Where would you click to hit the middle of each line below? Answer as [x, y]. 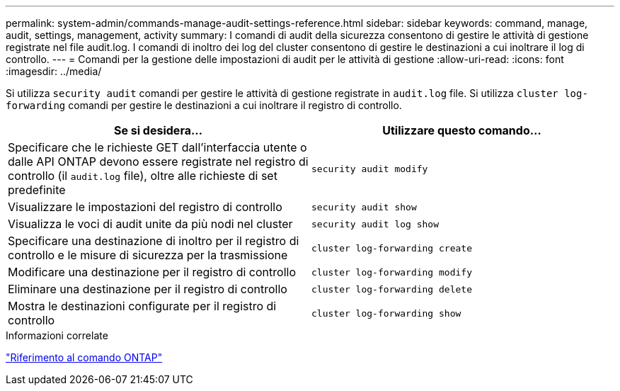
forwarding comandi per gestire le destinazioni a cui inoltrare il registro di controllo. [204, 105]
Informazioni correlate [57, 335]
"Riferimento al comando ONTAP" [84, 357]
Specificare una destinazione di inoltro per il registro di [154, 241]
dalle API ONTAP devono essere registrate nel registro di [158, 161]
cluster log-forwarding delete [392, 289]
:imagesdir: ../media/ [54, 71]
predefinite [37, 190]
